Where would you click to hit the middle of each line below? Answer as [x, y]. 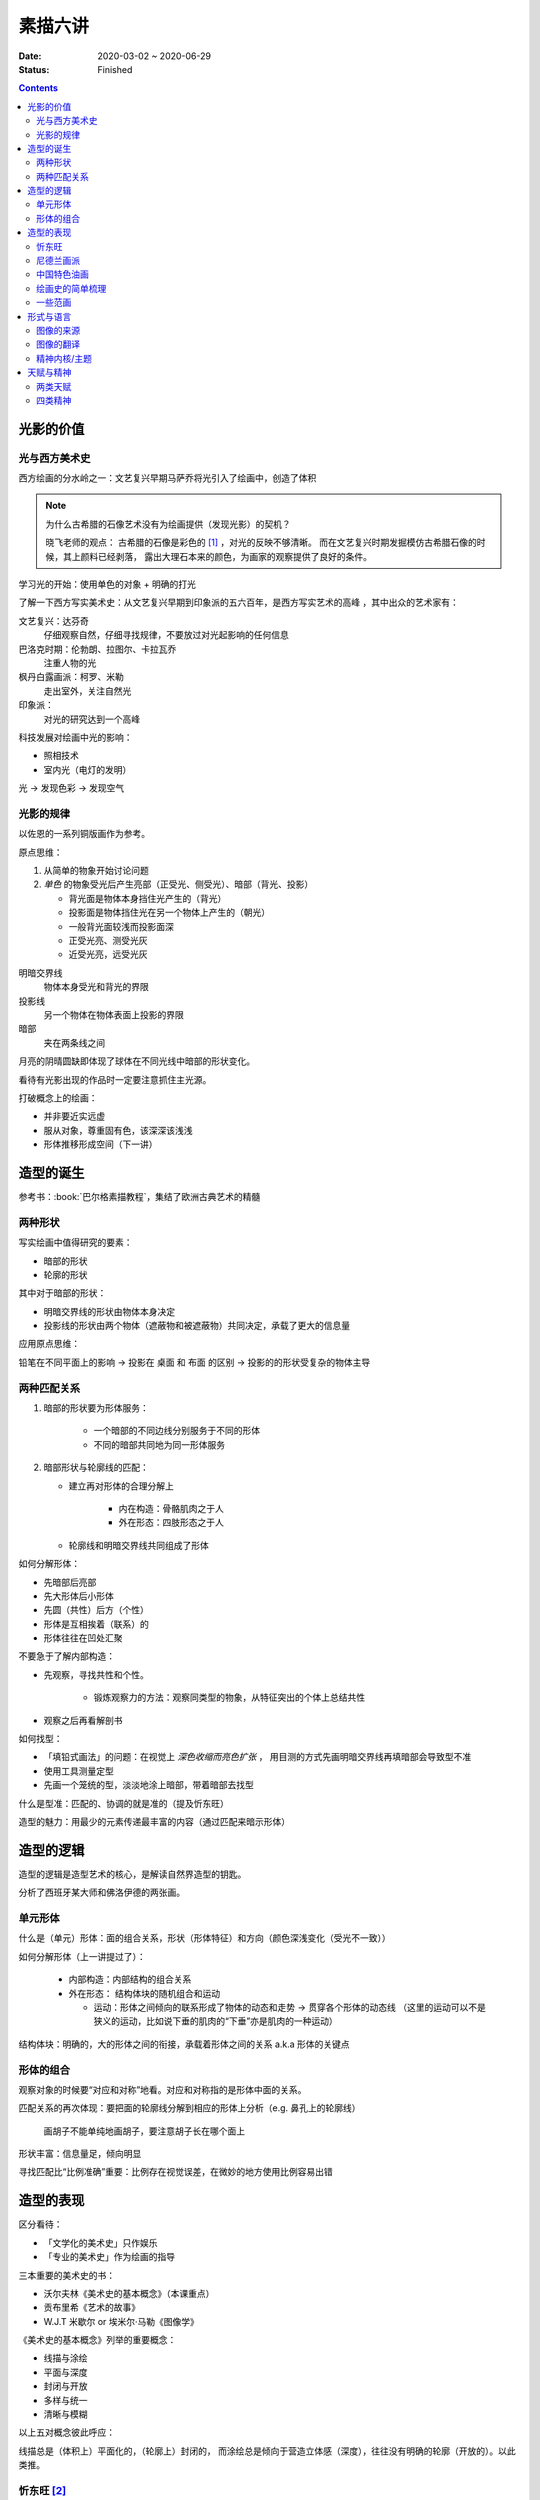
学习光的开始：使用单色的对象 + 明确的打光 [107, 584]
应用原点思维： [49, 1344]
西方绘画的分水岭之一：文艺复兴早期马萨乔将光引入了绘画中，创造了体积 [167, 478]
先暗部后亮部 [70, 1582]
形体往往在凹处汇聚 [83, 1638]
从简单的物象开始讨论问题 [96, 871]
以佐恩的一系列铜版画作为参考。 [84, 834]
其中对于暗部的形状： [62, 1293]
